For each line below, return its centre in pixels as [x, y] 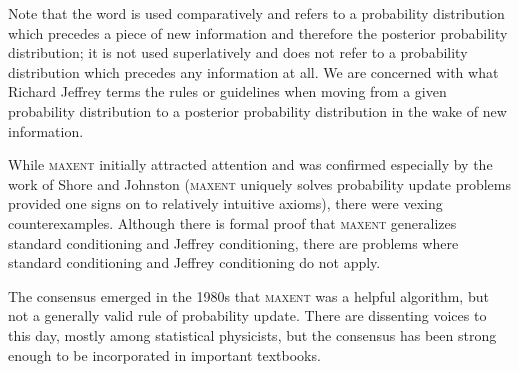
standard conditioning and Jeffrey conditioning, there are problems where [233, 242]
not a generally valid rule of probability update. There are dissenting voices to [247, 315]
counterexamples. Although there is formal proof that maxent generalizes [232, 222]
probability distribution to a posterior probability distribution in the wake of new [257, 110]
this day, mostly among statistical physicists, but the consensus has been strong [252, 334]
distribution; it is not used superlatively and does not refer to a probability [238, 52]
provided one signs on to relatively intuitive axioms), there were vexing [225, 203]
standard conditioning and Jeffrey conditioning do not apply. [194, 262]
